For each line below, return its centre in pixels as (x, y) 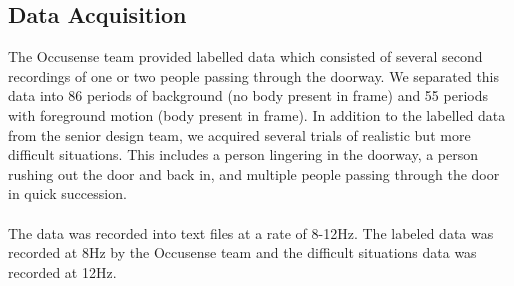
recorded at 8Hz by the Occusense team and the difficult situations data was (242, 252)
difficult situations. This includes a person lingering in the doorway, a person (243, 154)
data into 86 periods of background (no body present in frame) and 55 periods (248, 95)
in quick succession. (67, 193)
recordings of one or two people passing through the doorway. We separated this (254, 75)
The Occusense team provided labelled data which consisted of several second (245, 56)
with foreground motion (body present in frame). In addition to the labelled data (257, 114)
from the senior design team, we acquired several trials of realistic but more (239, 134)
